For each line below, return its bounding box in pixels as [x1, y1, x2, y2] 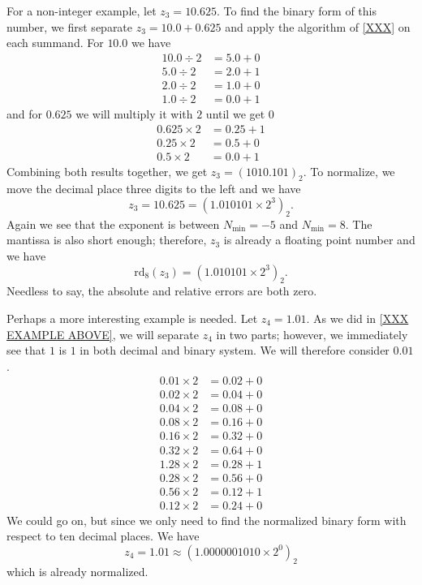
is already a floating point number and [223, 231, 416, 248]
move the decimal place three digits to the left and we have [6, 180, 301, 197]
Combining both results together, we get [6, 162, 208, 179]
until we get [205, 105, 265, 122]
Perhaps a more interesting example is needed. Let [6, 309, 258, 326]
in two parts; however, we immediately [216, 325, 408, 342]
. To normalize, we [303, 162, 395, 179]
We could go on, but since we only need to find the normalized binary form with [6, 511, 407, 528]
